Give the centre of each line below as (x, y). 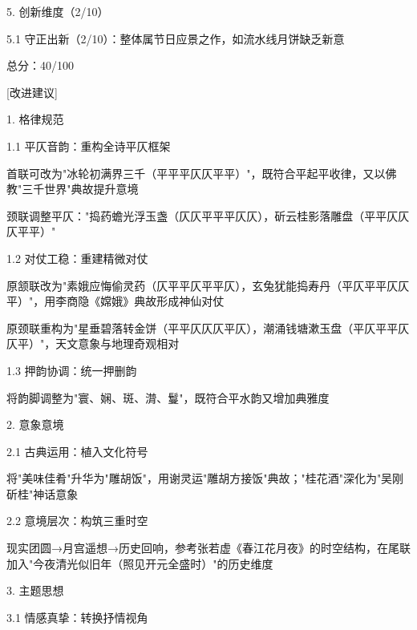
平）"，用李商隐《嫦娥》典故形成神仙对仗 (115, 301)
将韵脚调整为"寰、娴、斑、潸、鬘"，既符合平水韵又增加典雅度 (168, 397)
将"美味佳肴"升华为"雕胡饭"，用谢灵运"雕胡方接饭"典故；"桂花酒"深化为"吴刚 (205, 478)
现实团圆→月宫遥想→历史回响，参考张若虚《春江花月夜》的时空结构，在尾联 (208, 548)
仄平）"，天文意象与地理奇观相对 (93, 343)
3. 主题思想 (35, 590)
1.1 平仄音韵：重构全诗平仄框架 (89, 145)
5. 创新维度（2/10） (58, 11)
